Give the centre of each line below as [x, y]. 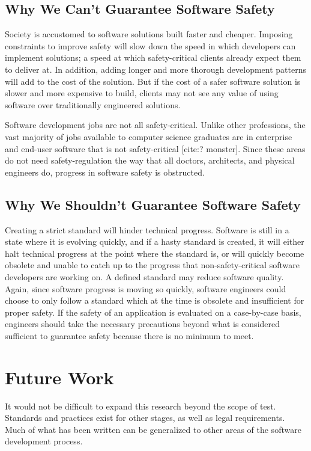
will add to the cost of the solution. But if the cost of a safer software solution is [153, 81]
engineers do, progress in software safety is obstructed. [105, 172]
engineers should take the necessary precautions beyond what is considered [143, 324]
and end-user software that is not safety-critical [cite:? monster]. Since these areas [155, 148]
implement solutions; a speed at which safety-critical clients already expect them [153, 57]
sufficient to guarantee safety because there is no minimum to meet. [129, 335]
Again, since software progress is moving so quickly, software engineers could [146, 288]
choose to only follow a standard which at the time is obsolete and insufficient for [155, 300]
